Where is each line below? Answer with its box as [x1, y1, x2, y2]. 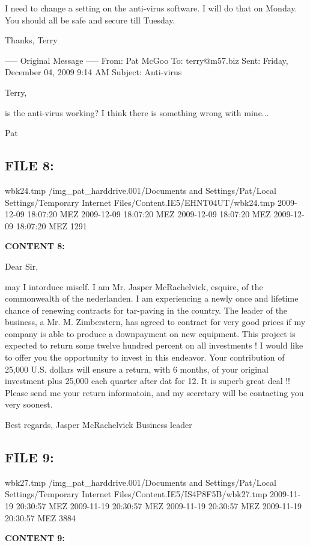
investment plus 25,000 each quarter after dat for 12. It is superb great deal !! [5, 374, 290, 387]
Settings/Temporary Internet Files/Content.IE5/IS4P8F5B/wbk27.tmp [5, 488, 267, 500]
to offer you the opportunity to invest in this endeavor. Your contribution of [5, 351, 285, 364]
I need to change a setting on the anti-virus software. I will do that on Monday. [5, 2, 297, 14]
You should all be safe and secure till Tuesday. [5, 13, 175, 26]
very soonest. [5, 398, 53, 411]
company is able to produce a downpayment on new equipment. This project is [5, 327, 296, 340]
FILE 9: [5, 448, 54, 467]
